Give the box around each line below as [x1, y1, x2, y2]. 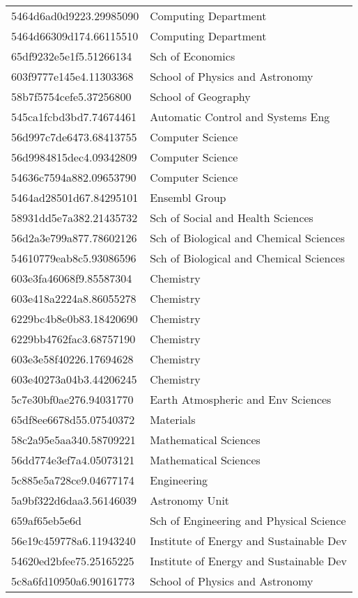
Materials [150, 411, 196, 427]
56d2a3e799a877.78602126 [11, 230, 137, 246]
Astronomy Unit [150, 492, 230, 508]
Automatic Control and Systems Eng [150, 109, 330, 125]
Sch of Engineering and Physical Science [150, 512, 346, 528]
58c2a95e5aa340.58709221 [11, 432, 136, 448]
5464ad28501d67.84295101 [11, 189, 139, 205]
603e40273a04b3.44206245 [11, 371, 137, 387]
